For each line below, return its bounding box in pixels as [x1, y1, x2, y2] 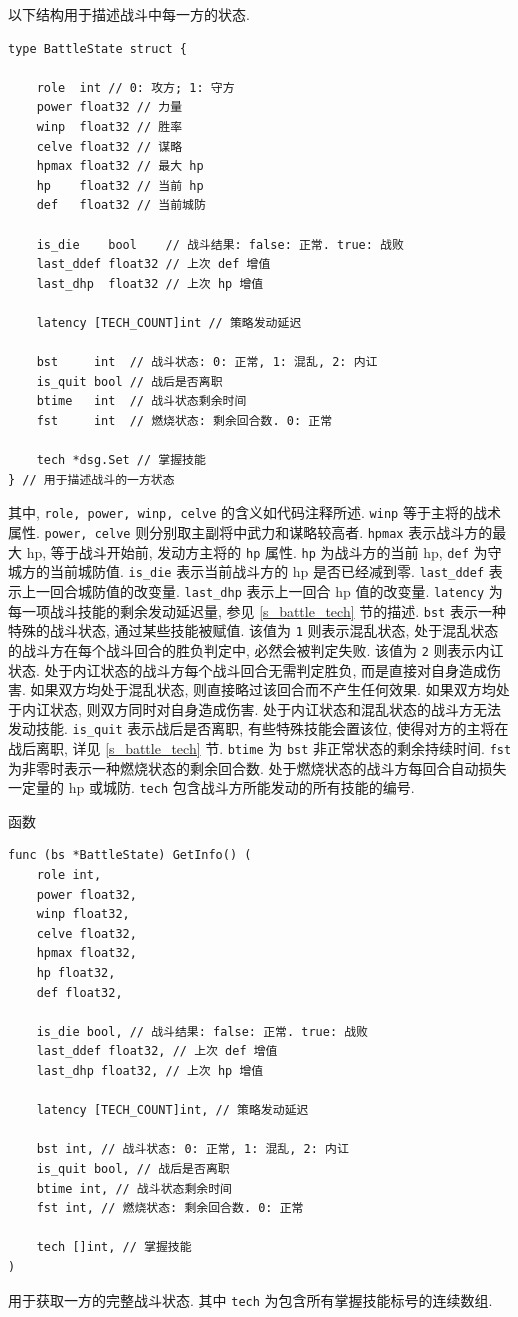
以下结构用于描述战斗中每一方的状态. [8, 4, 250, 24]
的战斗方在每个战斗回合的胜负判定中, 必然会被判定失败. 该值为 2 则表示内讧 [8, 639, 504, 660]
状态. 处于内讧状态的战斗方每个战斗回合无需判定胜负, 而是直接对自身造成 [8, 659, 488, 680]
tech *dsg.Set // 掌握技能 [36, 453, 206, 468]
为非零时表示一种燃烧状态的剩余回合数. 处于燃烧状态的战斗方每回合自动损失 [8, 757, 507, 778]
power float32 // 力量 [36, 100, 183, 115]
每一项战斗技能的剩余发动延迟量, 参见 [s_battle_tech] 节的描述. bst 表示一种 [8, 600, 506, 621]
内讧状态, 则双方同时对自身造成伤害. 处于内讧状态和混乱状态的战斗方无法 [21, 698, 502, 719]
